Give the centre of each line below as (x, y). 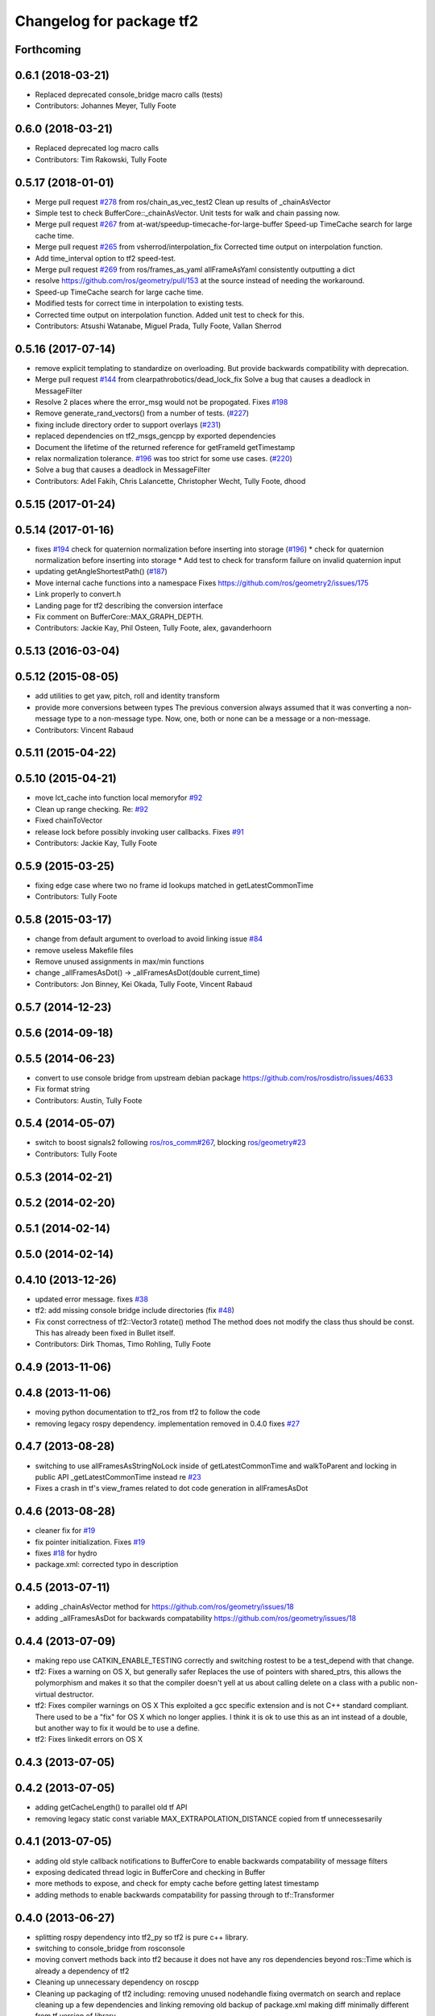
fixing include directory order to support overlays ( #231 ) (128, 424)
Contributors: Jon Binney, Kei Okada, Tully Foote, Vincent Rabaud (144, 984)
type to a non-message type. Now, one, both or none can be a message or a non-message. (219, 719)
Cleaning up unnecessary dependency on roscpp (117, 1982)
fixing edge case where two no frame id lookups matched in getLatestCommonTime (174, 885)
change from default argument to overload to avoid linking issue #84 (149, 939)
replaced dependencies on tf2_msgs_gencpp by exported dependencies (155, 436)
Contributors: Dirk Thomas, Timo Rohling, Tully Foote (123, 1344)
